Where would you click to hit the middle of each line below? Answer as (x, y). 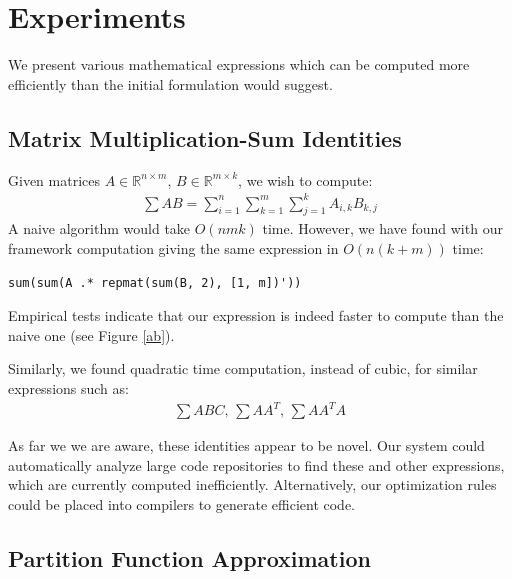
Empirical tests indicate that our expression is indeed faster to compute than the (256, 315)
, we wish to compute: (305, 179)
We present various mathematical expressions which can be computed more (239, 64)
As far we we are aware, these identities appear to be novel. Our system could (246, 445)
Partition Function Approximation (189, 557)
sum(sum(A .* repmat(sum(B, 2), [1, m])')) (155, 282)
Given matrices (54, 179)
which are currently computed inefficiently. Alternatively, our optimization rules (252, 484)
